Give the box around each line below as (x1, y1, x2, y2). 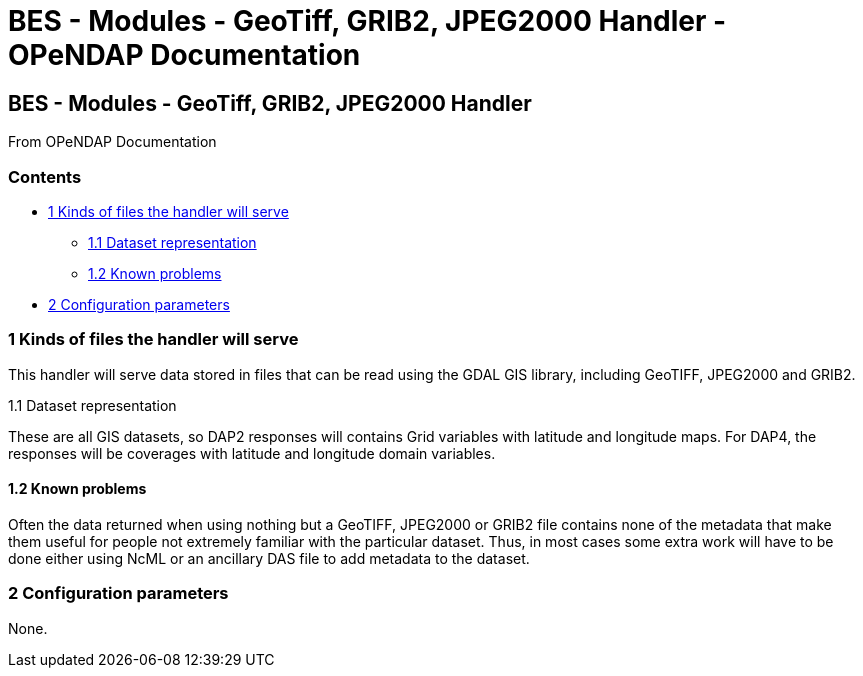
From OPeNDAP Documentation (8, 133, 217, 151)
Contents (8, 166, 82, 187)
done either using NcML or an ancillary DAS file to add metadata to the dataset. (8, 549, 530, 567)
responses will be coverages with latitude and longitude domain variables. (8, 444, 496, 462)
